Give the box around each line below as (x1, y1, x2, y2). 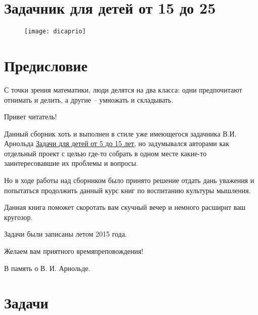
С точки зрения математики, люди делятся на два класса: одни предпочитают (4, 84, 242, 95)
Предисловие (4, 55, 88, 75)
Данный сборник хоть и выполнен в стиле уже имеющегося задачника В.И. (4, 128, 237, 139)
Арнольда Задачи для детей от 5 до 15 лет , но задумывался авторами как (4, 138, 230, 149)
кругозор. (4, 211, 33, 222)
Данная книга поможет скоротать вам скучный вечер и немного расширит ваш (4, 202, 246, 212)
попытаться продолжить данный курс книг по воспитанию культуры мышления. (4, 185, 251, 195)
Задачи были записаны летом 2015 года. (4, 229, 127, 239)
